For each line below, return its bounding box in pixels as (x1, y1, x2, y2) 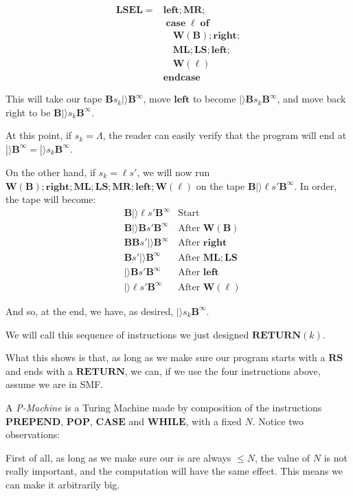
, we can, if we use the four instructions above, (124, 363, 321, 378)
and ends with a (5, 363, 73, 378)
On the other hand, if (5, 164, 96, 179)
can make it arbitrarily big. (5, 477, 120, 491)
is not (323, 450, 348, 464)
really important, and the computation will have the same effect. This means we (5, 464, 343, 478)
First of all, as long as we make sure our (5, 450, 174, 464)
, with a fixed (185, 413, 242, 428)
